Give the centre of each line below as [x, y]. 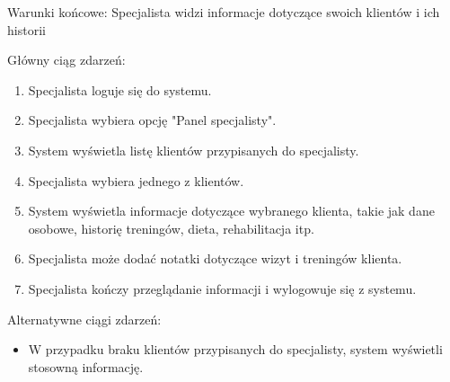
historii [26, 29]
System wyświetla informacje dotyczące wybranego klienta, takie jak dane [231, 211]
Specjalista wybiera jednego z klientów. [136, 180]
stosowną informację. [86, 366]
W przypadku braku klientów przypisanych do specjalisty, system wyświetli [235, 349]
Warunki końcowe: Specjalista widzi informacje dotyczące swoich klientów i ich [224, 12]
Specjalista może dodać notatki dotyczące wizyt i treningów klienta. [215, 258]
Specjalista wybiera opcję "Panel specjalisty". [152, 120]
